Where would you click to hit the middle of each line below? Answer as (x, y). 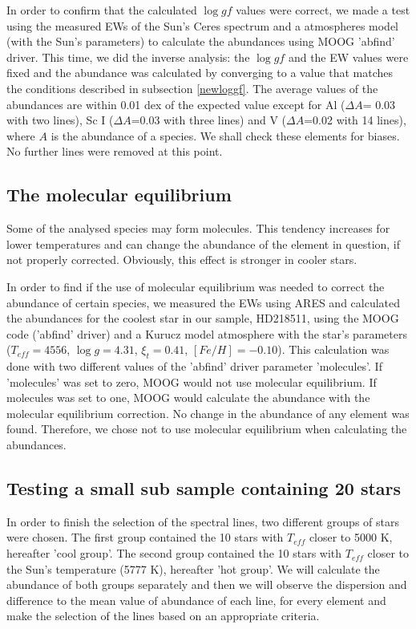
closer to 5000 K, (351, 537)
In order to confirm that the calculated (102, 10)
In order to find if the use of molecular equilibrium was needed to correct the (196, 286)
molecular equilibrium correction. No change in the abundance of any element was (208, 413)
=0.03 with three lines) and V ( (209, 120)
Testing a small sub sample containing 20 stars (204, 488)
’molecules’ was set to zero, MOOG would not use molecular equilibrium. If (192, 381)
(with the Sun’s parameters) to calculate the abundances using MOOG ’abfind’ (201, 41)
